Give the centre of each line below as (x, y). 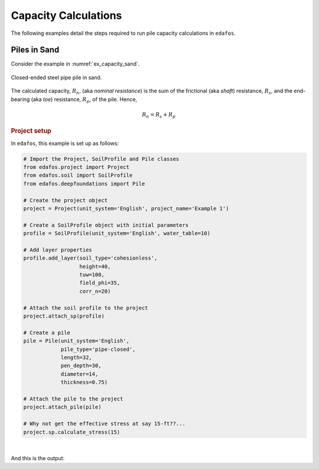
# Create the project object (66, 200)
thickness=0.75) (84, 382)
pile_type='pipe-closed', (98, 349)
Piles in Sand (35, 50)
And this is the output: (38, 458)
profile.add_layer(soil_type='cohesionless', (90, 258)
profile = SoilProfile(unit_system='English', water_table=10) (117, 233)
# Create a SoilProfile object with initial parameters (106, 225)
